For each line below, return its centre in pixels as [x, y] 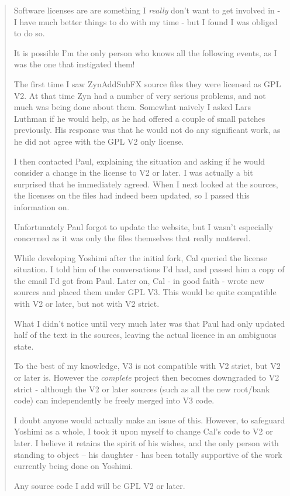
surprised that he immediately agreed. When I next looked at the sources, [146, 184]
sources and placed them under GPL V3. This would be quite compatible [145, 292]
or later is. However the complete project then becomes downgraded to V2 [146, 377]
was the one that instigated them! [74, 64]
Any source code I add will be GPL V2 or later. [99, 485]
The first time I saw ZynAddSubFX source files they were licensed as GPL [147, 83]
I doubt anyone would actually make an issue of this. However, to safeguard [149, 420]
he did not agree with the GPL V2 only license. [99, 141]
